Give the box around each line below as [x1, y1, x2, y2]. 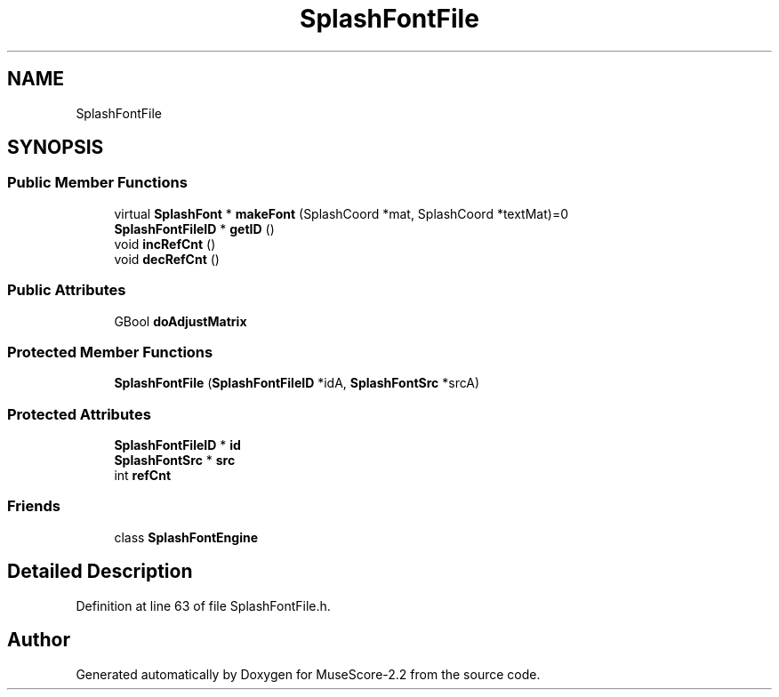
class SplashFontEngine [114, 529, 259, 545]
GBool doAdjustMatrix [114, 313, 247, 329]
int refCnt [114, 468, 172, 484]
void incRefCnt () [114, 236, 216, 252]
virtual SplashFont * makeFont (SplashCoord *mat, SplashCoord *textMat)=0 [114, 205, 568, 221]
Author [7, 629, 70, 652]
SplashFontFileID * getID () [114, 220, 275, 236]
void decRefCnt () [114, 251, 220, 267]
